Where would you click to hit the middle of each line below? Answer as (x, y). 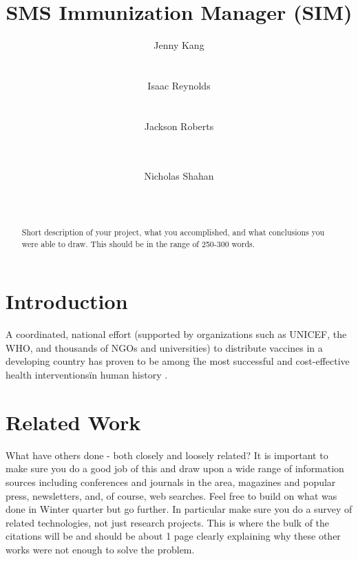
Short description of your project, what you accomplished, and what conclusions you (173, 232)
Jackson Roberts (179, 126)
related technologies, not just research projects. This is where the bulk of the (168, 522)
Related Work (73, 422)
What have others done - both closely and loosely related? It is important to (167, 455)
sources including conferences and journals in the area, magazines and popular (171, 481)
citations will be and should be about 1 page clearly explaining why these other (173, 536)
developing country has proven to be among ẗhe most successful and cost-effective (178, 361)
